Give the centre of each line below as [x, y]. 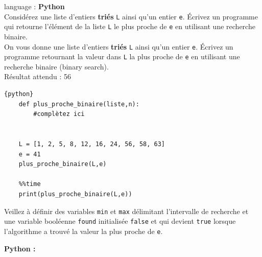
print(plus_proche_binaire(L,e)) [75, 194]
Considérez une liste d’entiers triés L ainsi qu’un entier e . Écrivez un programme [131, 16]
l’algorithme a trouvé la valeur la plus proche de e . [84, 231]
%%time [30, 184]
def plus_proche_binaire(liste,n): [79, 104]
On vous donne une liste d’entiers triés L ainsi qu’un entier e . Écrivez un [119, 46]
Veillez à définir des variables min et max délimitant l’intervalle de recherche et [126, 211]
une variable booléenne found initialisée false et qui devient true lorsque [120, 221]
